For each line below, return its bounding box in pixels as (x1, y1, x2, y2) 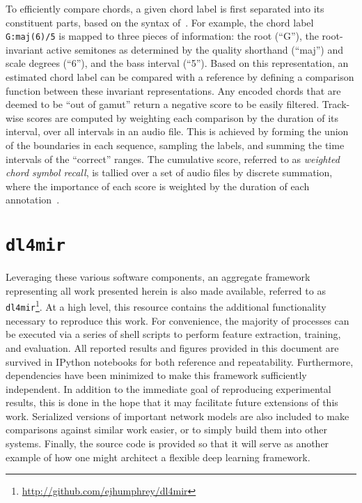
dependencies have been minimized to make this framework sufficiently (6, 368, 307, 382)
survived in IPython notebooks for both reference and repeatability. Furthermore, (6, 354, 354, 369)
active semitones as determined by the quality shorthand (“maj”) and (46, 42, 343, 56)
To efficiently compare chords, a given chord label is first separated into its (6, 1, 324, 15)
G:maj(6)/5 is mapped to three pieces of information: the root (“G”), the (6, 29, 319, 43)
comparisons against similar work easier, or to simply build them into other (6, 422, 327, 437)
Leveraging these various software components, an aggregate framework (6, 270, 310, 284)
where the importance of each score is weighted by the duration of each (6, 178, 310, 193)
